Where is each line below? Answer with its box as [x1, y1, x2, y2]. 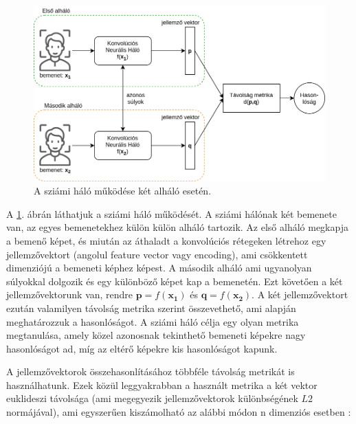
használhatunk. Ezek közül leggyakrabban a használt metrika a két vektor [6, 377, 318, 392]
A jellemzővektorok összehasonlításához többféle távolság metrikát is [6, 364, 295, 379]
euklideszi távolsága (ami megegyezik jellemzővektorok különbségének [6, 391, 298, 405]
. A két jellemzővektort [252, 287, 348, 302]
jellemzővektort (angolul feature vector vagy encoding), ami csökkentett [6, 247, 308, 261]
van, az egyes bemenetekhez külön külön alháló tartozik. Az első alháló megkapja [6, 220, 348, 234]
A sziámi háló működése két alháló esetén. [34, 183, 212, 198]
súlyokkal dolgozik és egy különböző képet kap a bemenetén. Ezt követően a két [6, 274, 343, 288]
